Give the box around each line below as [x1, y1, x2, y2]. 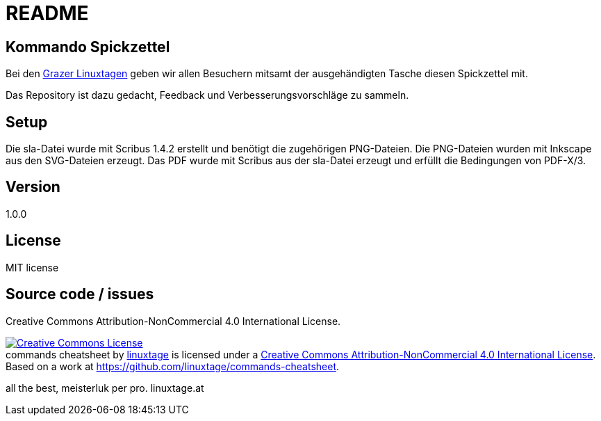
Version [6, 178, 60, 196]
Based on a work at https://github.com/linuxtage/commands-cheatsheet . [6, 360, 340, 372]
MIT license [6, 261, 59, 273]
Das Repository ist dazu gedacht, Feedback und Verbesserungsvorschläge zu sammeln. [6, 89, 409, 102]
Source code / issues [6, 285, 154, 303]
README [6, 1, 89, 25]
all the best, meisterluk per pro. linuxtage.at [6, 381, 204, 394]
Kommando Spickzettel [6, 38, 170, 56]
